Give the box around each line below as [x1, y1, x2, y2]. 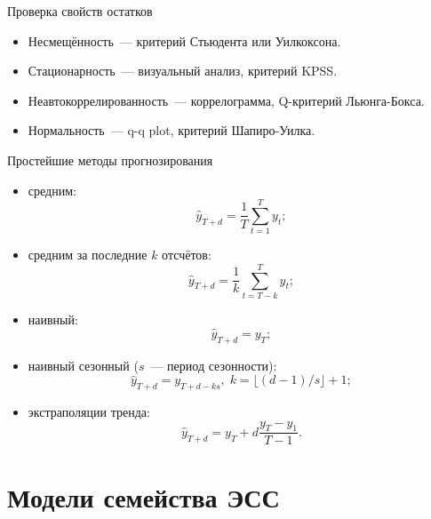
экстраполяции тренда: [28, 403, 150, 420]
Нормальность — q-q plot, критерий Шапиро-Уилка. [28, 121, 315, 140]
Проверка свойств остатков [7, 2, 153, 20]
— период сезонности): [150, 355, 277, 374]
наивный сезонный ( [28, 355, 139, 374]
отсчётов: [162, 245, 212, 264]
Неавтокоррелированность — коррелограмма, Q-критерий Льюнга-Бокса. [28, 91, 425, 109]
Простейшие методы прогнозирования [7, 150, 213, 169]
